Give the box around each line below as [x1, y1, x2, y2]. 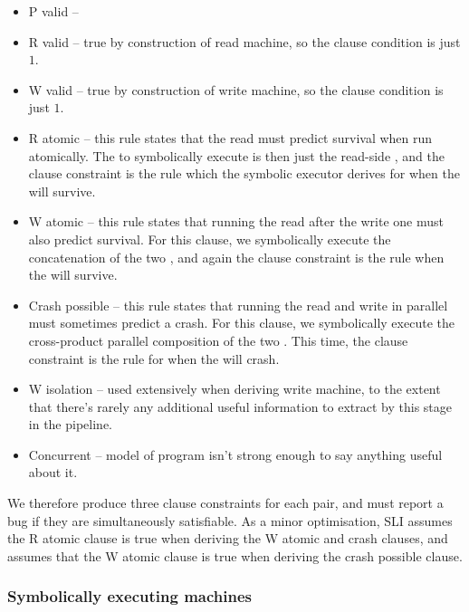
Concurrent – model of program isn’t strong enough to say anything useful [28, 445, 443, 464]
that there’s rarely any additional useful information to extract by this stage [28, 397, 453, 416]
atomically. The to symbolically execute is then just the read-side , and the [28, 146, 445, 165]
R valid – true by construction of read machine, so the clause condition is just [28, 32, 461, 51]
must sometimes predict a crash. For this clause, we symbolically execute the [28, 313, 455, 332]
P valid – [28, 2, 79, 20]
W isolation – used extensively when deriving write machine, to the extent [28, 379, 441, 398]
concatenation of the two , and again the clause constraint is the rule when [28, 247, 445, 266]
